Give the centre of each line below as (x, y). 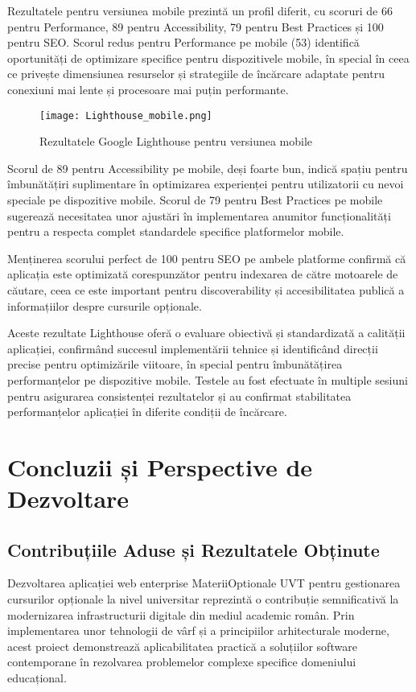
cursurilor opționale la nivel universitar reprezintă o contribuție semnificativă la (203, 599)
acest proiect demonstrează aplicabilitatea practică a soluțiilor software (182, 646)
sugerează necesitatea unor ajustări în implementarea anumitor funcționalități (199, 215)
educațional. (37, 678)
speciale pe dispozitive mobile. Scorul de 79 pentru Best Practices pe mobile (195, 200)
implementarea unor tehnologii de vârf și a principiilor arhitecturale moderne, (198, 630)
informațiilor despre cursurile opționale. (105, 305)
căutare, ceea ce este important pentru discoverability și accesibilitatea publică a (206, 289)
